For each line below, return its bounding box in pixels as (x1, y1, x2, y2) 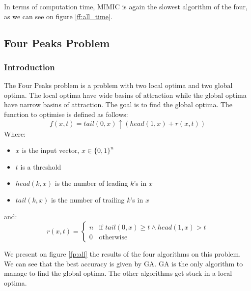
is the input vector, (22, 145, 80, 155)
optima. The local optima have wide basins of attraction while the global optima (4, 89, 247, 100)
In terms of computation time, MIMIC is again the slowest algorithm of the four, (4, 1, 248, 11)
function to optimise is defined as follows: (4, 109, 128, 119)
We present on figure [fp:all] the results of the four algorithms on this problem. (4, 249, 241, 259)
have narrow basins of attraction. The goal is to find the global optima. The (4, 99, 233, 110)
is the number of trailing (51, 194, 125, 204)
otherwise (99, 234, 128, 241)
